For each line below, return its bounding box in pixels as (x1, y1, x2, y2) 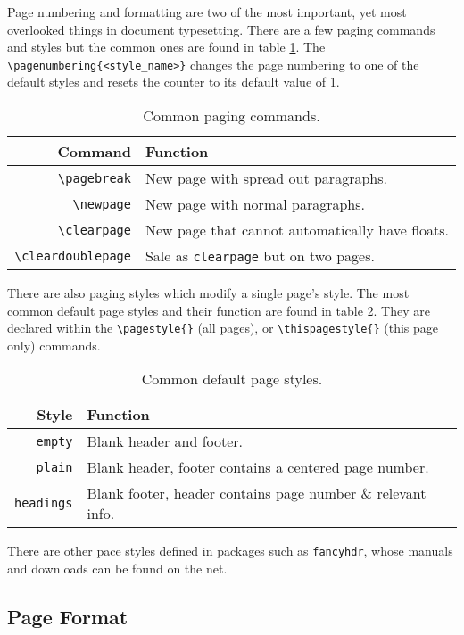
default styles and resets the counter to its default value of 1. (7, 72, 340, 91)
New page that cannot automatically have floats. (145, 219, 450, 241)
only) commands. (7, 335, 101, 354)
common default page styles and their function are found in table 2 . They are (7, 301, 430, 319)
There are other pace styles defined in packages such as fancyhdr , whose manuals (7, 541, 453, 560)
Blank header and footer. (87, 431, 244, 452)
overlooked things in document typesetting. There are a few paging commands (7, 20, 435, 38)
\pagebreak (58, 170, 131, 186)
